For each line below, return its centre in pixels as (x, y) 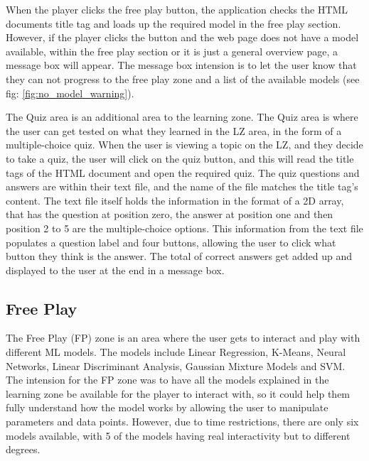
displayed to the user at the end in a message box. (115, 270)
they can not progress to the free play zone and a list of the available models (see (183, 78)
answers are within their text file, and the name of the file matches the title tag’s (182, 186)
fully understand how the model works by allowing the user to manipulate (167, 407)
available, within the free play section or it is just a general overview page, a (172, 51)
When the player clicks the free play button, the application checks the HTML (177, 9)
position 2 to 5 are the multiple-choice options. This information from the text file (184, 228)
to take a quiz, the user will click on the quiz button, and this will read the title (180, 158)
